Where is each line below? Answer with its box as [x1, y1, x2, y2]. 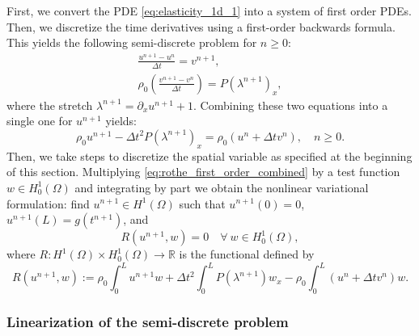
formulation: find [6, 195, 90, 212]
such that [179, 195, 226, 212]
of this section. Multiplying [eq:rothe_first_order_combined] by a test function [6, 163, 400, 180]
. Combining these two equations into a [193, 96, 388, 113]
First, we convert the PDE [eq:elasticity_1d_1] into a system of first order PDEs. [6, 2, 412, 19]
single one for [6, 112, 73, 129]
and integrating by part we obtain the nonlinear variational [74, 178, 369, 195]
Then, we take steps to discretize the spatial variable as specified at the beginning [6, 147, 413, 164]
